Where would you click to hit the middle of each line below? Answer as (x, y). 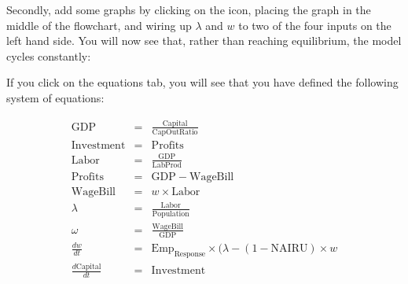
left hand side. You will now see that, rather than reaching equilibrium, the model (204, 41)
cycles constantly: (49, 55)
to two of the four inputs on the (315, 25)
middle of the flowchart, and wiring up (99, 25)
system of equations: (55, 97)
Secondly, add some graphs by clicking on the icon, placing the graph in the (189, 9)
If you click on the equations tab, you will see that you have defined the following (202, 82)
